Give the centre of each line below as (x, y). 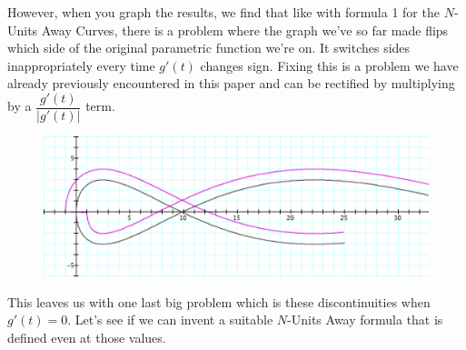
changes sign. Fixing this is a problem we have (329, 65)
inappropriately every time (81, 65)
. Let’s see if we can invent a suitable (170, 320)
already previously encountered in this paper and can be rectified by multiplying (231, 83)
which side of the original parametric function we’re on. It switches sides (209, 48)
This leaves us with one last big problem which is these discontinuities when (219, 301)
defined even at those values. (87, 337)
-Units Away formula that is (365, 320)
